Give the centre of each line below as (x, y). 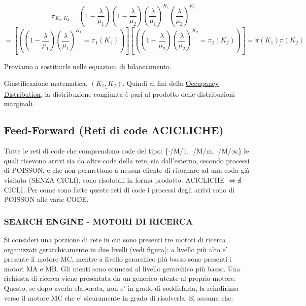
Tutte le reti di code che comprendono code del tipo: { (86, 151)
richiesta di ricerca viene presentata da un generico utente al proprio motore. (120, 278)
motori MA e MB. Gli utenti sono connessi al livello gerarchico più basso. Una (122, 268)
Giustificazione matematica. (46, 83)
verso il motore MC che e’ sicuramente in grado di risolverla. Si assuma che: (119, 297)
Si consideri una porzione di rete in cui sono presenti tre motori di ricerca (115, 239)
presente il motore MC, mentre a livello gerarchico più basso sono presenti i (118, 259)
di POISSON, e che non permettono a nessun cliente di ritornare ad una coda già (127, 170)
